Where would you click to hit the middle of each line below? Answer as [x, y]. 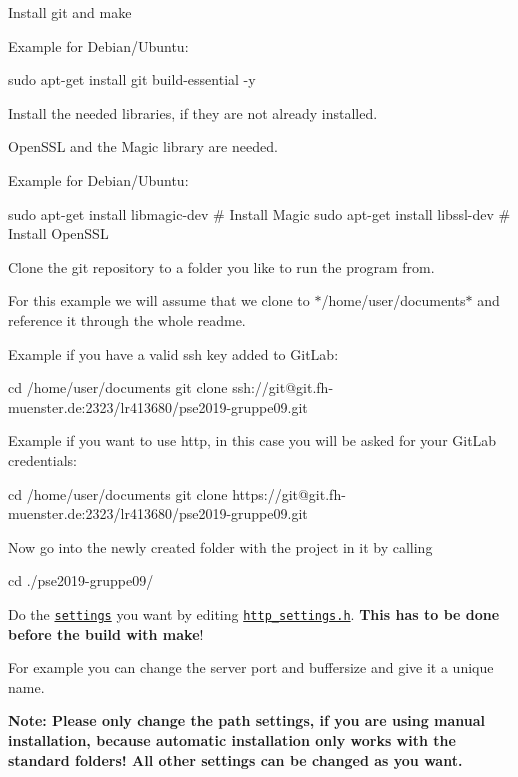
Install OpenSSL [58, 233]
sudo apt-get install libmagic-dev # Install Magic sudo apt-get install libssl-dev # [259, 213]
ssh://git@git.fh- [283, 387]
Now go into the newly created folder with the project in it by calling [220, 546]
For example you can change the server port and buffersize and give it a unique [251, 667]
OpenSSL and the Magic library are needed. [143, 146]
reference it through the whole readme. [127, 319]
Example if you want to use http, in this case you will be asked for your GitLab [252, 440]
